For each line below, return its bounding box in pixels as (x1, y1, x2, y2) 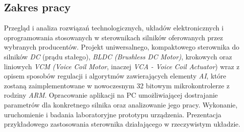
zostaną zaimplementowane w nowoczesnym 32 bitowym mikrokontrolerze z (4, 80, 230, 90)
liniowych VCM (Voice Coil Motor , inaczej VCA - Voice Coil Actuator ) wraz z (4, 61, 240, 71)
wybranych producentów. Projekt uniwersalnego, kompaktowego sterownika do (4, 42, 240, 52)
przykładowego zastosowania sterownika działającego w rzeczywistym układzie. (4, 119, 241, 129)
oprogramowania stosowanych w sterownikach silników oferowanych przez (4, 32, 223, 42)
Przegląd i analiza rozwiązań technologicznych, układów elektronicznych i (4, 23, 224, 33)
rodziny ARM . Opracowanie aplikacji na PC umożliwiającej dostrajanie (4, 90, 218, 100)
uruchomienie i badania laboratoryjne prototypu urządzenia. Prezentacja (4, 109, 222, 119)
